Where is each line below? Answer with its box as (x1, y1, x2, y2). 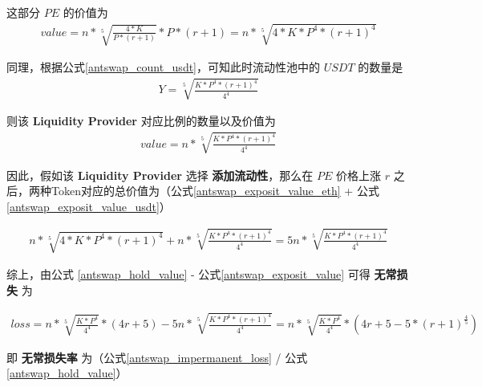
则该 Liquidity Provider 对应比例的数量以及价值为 (6, 112, 276, 129)
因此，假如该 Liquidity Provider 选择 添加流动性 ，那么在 (6, 166, 314, 183)
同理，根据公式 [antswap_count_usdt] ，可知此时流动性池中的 (6, 59, 321, 75)
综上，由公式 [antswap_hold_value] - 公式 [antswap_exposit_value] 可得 (6, 266, 371, 283)
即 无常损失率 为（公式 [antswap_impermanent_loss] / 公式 (6, 348, 308, 365)
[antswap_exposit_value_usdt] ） (6, 198, 171, 214)
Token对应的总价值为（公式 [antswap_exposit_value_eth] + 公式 (51, 182, 379, 199)
